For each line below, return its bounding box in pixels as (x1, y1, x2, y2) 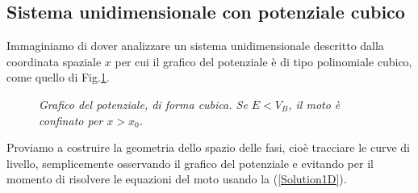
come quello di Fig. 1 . (6, 69, 110, 86)
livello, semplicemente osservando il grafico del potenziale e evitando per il (6, 154, 374, 171)
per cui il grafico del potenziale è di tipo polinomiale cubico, (115, 52, 412, 69)
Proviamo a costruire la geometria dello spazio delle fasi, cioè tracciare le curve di (6, 139, 410, 156)
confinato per (39, 111, 103, 128)
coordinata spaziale (6, 52, 102, 69)
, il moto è (288, 95, 341, 112)
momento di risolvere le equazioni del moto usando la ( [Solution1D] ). (6, 170, 347, 187)
